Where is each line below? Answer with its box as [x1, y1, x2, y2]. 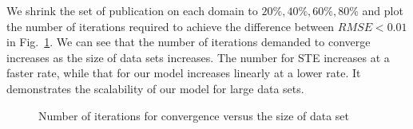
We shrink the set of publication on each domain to [6, 2, 258, 18]
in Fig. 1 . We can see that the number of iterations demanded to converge [6, 33, 371, 50]
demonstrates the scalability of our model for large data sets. [6, 80, 304, 96]
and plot [362, 2, 403, 18]
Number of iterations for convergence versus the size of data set [38, 107, 350, 123]
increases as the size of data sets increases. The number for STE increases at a [6, 49, 390, 65]
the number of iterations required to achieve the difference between [6, 18, 335, 34]
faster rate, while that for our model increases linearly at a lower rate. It [6, 64, 361, 81]
